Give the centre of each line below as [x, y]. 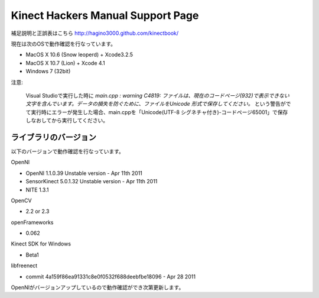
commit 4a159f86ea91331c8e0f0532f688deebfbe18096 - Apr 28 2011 [111, 276]
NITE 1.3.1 [37, 190]
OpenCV [21, 200]
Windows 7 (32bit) [48, 72]
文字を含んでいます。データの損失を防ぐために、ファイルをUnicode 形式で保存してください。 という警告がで [158, 104]
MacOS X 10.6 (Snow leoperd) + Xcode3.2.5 [79, 55]
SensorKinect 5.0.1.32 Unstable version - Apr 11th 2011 [92, 182]
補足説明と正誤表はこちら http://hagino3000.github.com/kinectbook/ [95, 33]
